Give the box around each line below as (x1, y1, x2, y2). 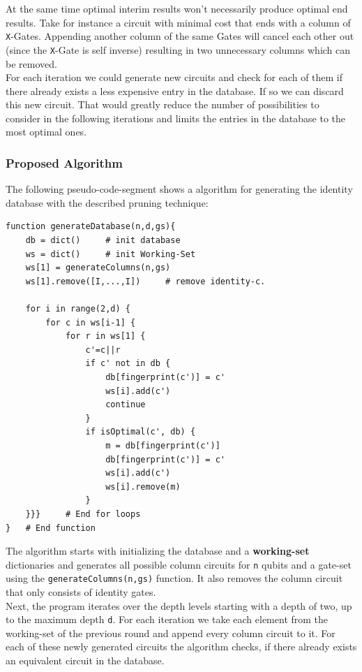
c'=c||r (85, 344, 121, 355)
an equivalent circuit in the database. (6, 653, 165, 668)
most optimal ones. (6, 124, 87, 139)
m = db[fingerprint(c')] (105, 440, 220, 451)
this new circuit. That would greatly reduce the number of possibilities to (6, 97, 319, 112)
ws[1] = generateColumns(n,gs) (25, 263, 171, 273)
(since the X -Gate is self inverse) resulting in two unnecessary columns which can (6, 42, 351, 57)
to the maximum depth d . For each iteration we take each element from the (6, 612, 329, 627)
